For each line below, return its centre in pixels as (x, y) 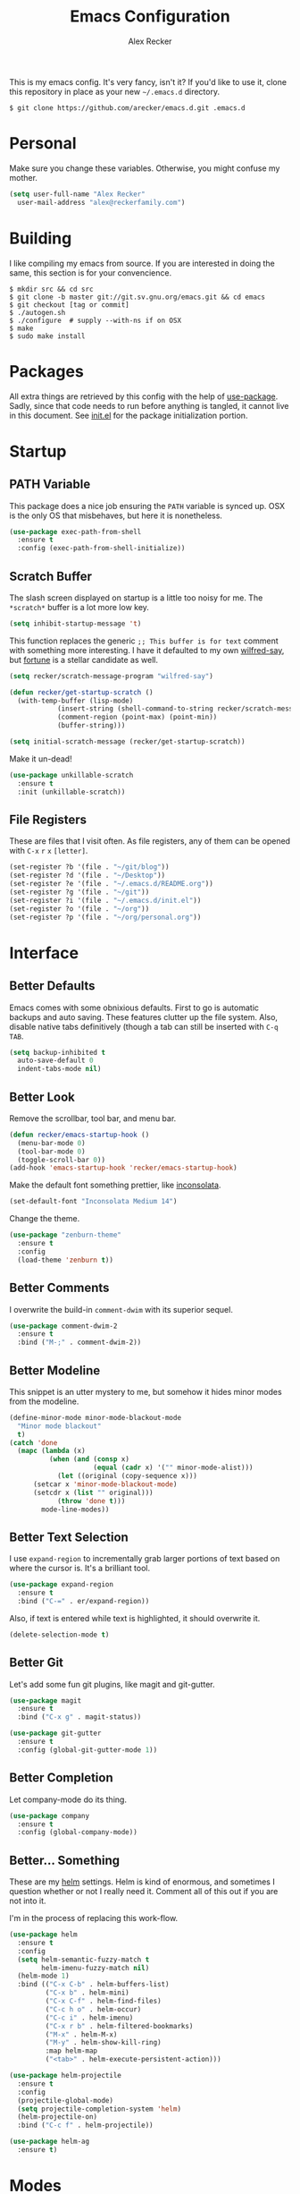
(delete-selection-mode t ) (59, 1635)
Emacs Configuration (150, 17)
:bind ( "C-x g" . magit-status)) (79, 1717)
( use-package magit (46, 1701)
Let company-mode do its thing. (68, 1799)
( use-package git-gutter (55, 1733)
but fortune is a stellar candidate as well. (84, 659)
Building (41, 238)
